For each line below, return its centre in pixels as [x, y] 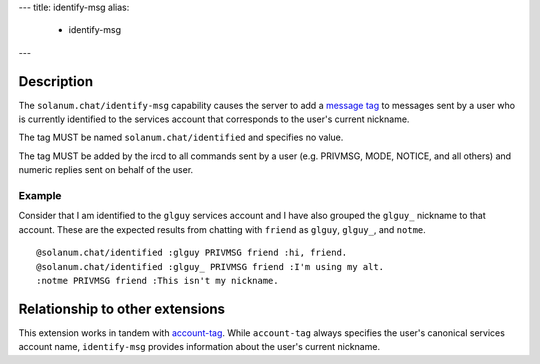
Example [40, 196]
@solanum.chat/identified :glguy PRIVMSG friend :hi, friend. [192, 253]
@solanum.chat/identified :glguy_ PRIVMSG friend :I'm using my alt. [210, 266]
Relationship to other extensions [121, 308]
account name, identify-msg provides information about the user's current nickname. [199, 347]
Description [56, 81]
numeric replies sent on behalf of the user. [106, 170]
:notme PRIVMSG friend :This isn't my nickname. [157, 280]
